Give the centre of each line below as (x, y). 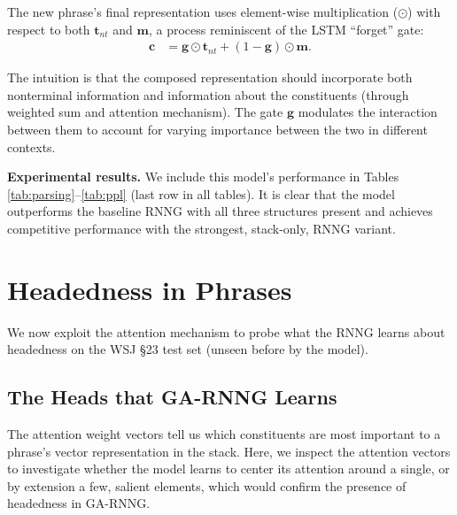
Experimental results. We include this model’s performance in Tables (203, 177)
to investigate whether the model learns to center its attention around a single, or (228, 469)
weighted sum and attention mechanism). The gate (145, 112)
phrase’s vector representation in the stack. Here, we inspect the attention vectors (229, 451)
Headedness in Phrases (150, 289)
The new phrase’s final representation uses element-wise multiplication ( (203, 12)
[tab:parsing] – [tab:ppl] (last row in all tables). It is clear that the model (201, 193)
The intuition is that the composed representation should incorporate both (210, 77)
